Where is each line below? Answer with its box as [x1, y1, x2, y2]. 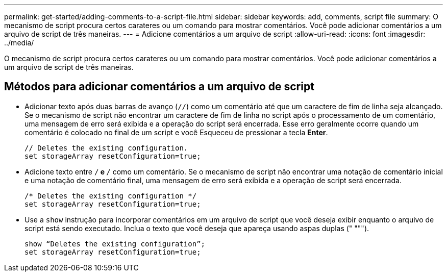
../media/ [4, 38, 34, 47]
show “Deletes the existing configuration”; [24, 239, 206, 248]
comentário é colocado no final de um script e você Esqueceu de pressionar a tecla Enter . [24, 128, 328, 137]
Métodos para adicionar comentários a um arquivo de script [4, 80, 314, 93]
